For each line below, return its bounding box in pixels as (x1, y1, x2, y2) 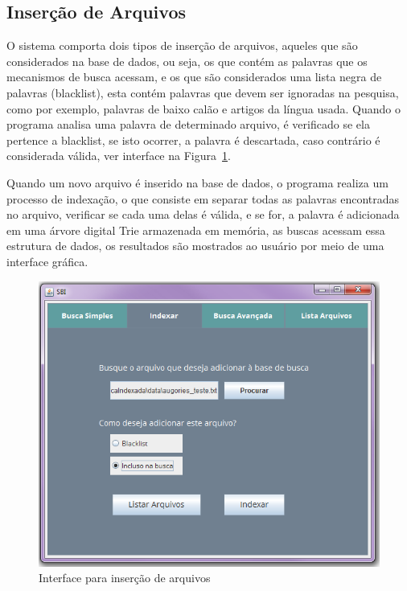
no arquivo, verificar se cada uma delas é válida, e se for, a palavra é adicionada (6, 206, 400, 223)
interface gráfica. (6, 252, 88, 269)
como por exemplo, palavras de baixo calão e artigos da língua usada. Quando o (6, 100, 401, 117)
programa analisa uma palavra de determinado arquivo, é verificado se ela (6, 116, 370, 133)
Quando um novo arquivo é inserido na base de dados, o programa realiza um (6, 174, 388, 191)
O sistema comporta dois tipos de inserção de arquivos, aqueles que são (6, 37, 358, 54)
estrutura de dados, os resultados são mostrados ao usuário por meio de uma (6, 237, 384, 254)
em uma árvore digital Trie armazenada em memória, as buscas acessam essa (6, 221, 385, 238)
